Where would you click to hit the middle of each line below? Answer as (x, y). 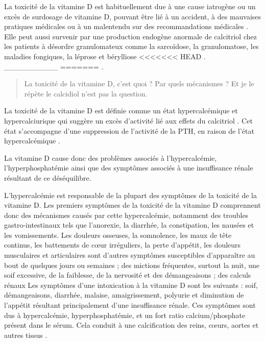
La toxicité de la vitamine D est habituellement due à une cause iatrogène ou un (130, 6)
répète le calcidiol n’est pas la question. (86, 93)
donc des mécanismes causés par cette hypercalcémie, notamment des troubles (126, 215)
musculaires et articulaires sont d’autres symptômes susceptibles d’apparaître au (130, 255)
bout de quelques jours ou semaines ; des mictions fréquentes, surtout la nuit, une (132, 265)
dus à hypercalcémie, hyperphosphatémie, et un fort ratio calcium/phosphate (125, 315)
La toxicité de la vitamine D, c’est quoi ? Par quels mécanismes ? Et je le (139, 83)
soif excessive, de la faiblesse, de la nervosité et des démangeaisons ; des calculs (128, 275)
